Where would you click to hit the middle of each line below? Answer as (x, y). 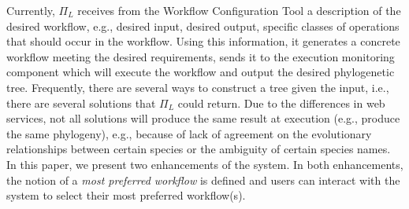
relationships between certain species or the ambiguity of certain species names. (199, 149)
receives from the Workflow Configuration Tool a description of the (239, 10)
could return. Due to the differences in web (281, 103)
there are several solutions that (81, 103)
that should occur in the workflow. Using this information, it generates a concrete (203, 41)
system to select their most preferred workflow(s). (126, 195)
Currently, (31, 10)
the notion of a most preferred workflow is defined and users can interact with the (203, 180)
